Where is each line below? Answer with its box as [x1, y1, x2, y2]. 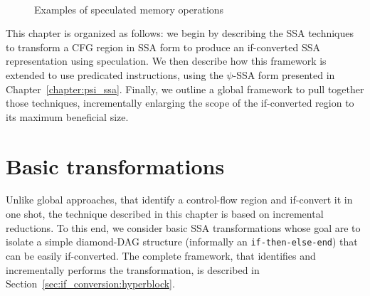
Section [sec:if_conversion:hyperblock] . [6, 276, 175, 291]
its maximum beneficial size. [6, 109, 129, 124]
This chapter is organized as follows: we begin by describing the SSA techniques [6, 26, 354, 41]
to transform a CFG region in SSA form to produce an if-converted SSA [6, 39, 321, 54]
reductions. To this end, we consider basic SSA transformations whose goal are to [6, 220, 361, 235]
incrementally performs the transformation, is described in [6, 262, 260, 277]
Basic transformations [6, 151, 225, 180]
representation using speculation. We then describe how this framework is [6, 53, 327, 68]
